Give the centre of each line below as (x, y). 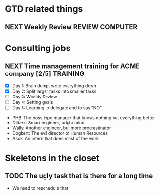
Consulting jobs (38, 48)
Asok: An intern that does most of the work (56, 138)
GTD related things (44, 9)
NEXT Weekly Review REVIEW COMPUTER (71, 27)
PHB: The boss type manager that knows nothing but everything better (83, 117)
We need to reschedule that (40, 188)
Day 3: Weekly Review (34, 97)
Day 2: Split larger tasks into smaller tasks (54, 91)
